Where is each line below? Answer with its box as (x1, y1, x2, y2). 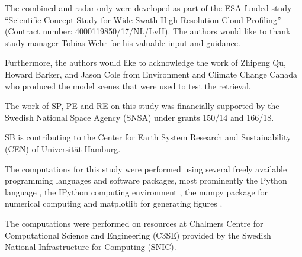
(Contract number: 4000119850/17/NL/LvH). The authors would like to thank (5, 25, 291, 37)
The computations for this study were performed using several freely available (5, 162, 287, 175)
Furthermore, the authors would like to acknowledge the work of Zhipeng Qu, (5, 56, 286, 69)
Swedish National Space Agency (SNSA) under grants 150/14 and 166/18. (5, 111, 274, 123)
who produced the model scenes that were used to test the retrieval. (5, 79, 251, 92)
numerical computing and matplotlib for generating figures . (5, 197, 223, 210)
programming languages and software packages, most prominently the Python (5, 174, 287, 187)
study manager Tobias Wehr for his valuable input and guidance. (5, 36, 240, 49)
